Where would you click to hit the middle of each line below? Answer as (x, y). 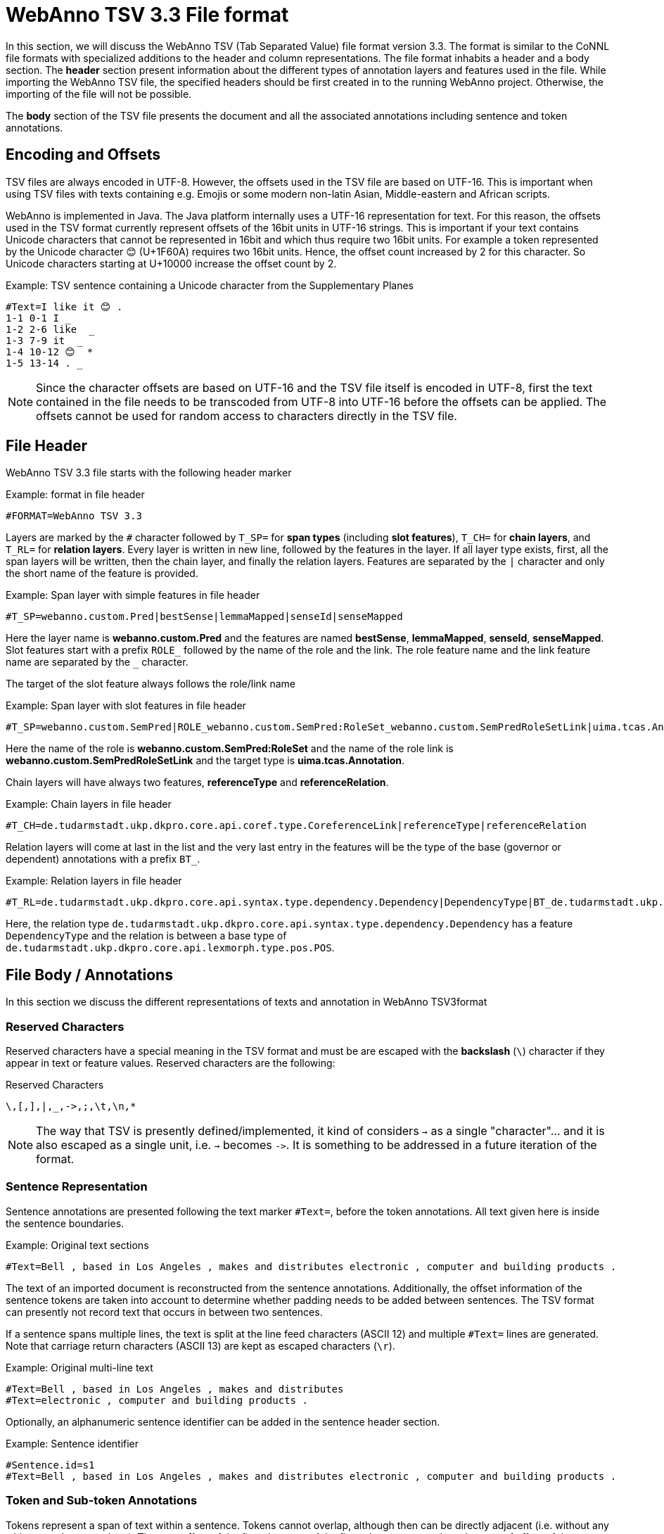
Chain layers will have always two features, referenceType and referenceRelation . (197, 782)
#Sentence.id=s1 (50, 1465)
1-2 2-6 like (41, 329)
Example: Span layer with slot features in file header (126, 706)
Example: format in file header (75, 495)
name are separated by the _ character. (97, 662)
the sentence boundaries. (65, 1223)
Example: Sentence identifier (72, 1443)
